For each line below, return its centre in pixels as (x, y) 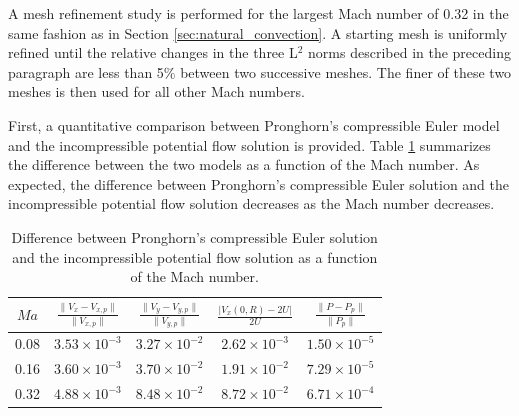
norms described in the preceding (409, 52)
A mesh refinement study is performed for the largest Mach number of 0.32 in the (258, 13)
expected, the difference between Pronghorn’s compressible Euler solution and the (259, 183)
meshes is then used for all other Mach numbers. (156, 91)
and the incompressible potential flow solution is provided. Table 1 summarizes (249, 144)
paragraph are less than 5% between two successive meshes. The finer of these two (260, 71)
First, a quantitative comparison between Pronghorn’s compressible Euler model (254, 124)
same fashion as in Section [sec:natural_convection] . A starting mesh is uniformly (258, 32)
